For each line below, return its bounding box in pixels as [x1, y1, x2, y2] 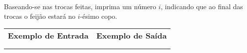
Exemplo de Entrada [8, 30, 89, 41]
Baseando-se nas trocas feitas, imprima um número [4, 1, 156, 11]
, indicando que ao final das [161, 1, 243, 11]
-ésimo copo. [80, 11, 117, 21]
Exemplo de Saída [96, 30, 167, 41]
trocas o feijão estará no [4, 11, 76, 21]
